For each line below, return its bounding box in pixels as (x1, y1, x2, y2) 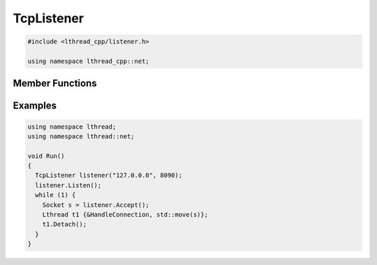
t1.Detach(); (42, 220, 87, 229)
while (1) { (35, 191, 76, 199)
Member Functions (13, 78, 97, 89)
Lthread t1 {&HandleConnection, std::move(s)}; (42, 210, 209, 219)
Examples (13, 100, 57, 112)
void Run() (27, 152, 65, 160)
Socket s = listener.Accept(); (42, 201, 149, 209)
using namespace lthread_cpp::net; (27, 57, 149, 65)
